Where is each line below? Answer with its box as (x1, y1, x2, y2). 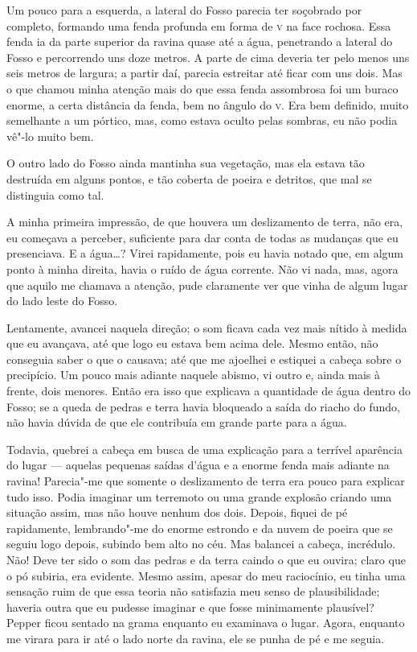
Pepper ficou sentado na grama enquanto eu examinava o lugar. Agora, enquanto (6, 614, 405, 631)
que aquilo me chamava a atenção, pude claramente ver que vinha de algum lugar (6, 276, 408, 293)
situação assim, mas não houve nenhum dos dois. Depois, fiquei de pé (6, 504, 348, 521)
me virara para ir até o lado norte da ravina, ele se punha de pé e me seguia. (6, 629, 385, 646)
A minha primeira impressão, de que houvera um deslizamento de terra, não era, (6, 213, 403, 230)
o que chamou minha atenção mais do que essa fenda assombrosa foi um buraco (6, 80, 399, 97)
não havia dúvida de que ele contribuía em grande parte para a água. (6, 414, 347, 431)
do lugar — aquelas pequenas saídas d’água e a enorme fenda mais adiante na (6, 456, 390, 473)
